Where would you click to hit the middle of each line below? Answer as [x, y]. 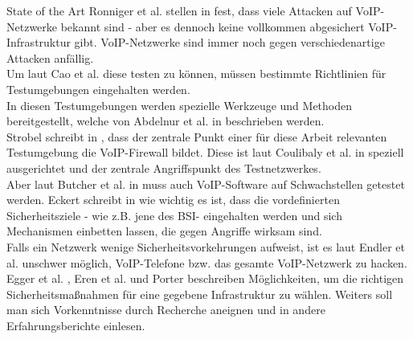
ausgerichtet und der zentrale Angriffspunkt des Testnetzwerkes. [164, 167]
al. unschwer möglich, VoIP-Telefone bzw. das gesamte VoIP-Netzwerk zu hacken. [207, 262]
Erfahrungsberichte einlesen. [76, 325]
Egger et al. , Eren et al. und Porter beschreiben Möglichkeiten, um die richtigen [205, 278]
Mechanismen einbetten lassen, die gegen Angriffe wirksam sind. [164, 231]
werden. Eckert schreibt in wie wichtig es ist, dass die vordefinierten [173, 200]
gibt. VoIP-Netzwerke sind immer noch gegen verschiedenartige [229, 42]
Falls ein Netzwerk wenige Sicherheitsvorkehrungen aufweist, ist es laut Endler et [206, 246]
